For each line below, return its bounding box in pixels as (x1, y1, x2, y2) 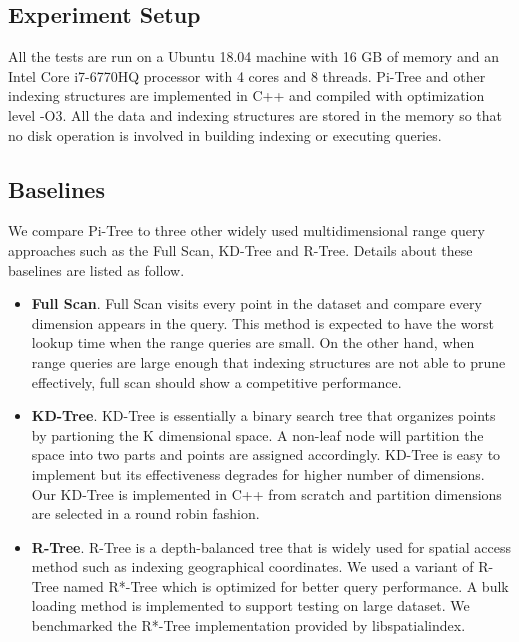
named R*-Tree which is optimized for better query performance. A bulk (63, 575, 509, 596)
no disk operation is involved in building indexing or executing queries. (8, 124, 442, 145)
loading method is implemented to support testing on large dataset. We (31, 595, 470, 616)
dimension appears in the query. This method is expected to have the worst (31, 312, 494, 333)
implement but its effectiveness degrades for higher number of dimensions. (31, 463, 485, 484)
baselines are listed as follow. (8, 259, 185, 280)
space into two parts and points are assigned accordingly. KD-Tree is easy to (31, 444, 501, 465)
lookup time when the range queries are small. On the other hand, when (31, 332, 475, 353)
